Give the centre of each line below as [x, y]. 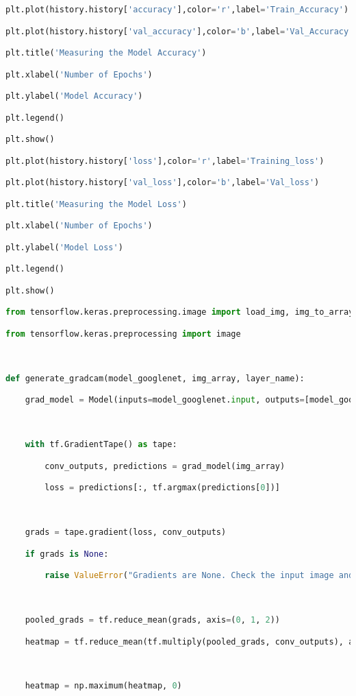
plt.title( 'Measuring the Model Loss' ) [96, 204]
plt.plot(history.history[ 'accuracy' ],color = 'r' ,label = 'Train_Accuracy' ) [177, 10]
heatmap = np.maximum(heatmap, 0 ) [103, 686]
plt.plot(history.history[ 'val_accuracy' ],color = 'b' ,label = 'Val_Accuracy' [180, 31]
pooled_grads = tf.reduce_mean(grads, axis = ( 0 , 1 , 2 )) [153, 620]
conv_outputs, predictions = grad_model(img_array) [165, 466]
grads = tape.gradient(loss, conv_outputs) [126, 532]
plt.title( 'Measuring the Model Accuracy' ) [106, 53]
